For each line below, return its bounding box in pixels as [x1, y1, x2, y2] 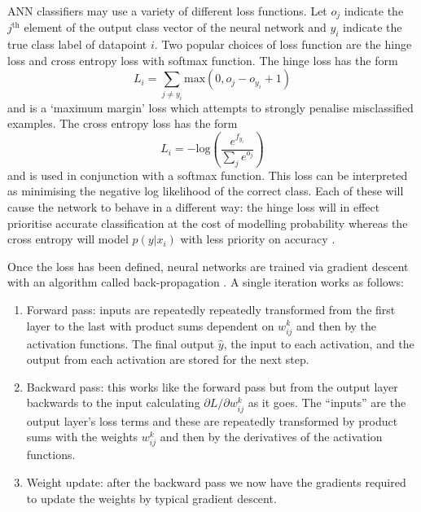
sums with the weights [26, 428, 138, 445]
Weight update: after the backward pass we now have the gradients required [26, 473, 406, 490]
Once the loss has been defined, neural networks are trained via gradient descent [7, 257, 409, 274]
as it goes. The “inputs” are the [248, 394, 406, 411]
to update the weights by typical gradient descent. [26, 489, 277, 506]
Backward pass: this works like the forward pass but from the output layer [26, 378, 398, 395]
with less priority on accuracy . [180, 230, 335, 247]
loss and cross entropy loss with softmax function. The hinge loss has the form [7, 51, 398, 68]
